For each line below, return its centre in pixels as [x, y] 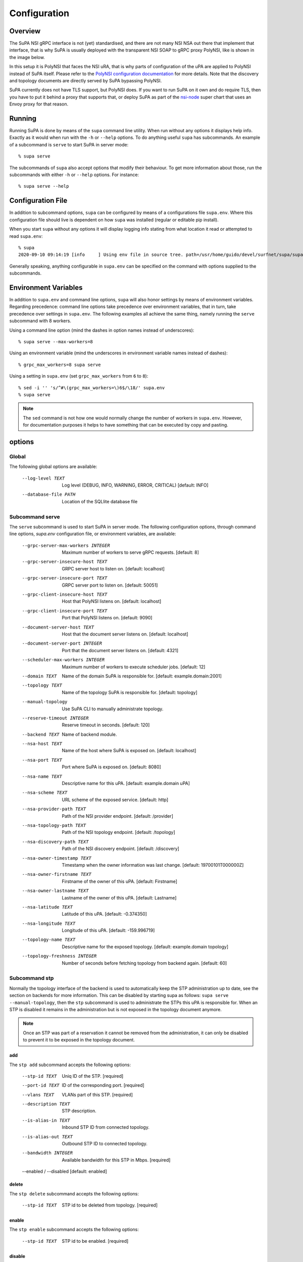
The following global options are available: [53, 466]
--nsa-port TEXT [42, 760]
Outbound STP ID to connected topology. [105, 1144]
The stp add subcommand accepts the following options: [70, 1065]
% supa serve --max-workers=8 [56, 341]
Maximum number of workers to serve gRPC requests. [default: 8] [131, 552]
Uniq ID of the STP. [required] [93, 1076]
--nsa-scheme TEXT [45, 793]
